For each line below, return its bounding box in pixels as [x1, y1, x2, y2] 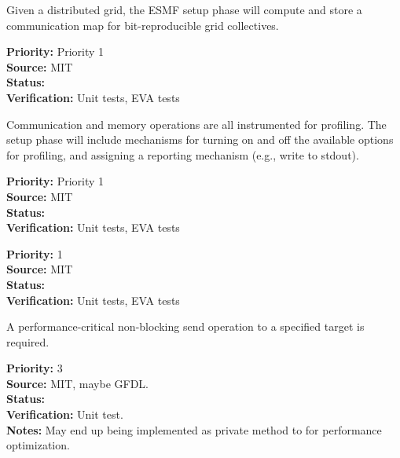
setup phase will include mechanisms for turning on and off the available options [6, 131, 394, 148]
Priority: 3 [6, 360, 63, 376]
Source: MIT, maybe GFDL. [6, 375, 149, 391]
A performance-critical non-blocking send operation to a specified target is [6, 318, 365, 335]
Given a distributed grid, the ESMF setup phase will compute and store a [6, 2, 362, 17]
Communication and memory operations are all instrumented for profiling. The [6, 115, 387, 132]
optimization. [6, 437, 70, 453]
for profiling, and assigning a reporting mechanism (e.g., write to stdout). [6, 146, 359, 163]
